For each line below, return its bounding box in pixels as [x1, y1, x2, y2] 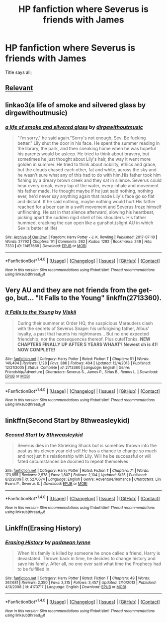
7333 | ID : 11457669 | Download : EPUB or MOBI [5, 244, 87, 249]
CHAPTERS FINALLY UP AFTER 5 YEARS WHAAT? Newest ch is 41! [17, 341, 158, 347]
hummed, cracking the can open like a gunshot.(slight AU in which [17, 220, 154, 226]
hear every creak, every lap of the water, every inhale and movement [17, 183, 159, 189]
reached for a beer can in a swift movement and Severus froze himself [17, 204, 162, 210]
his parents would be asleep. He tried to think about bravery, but [17, 151, 150, 157]
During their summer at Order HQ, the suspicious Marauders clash [17, 320, 153, 326]
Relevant [5, 84, 33, 92]
